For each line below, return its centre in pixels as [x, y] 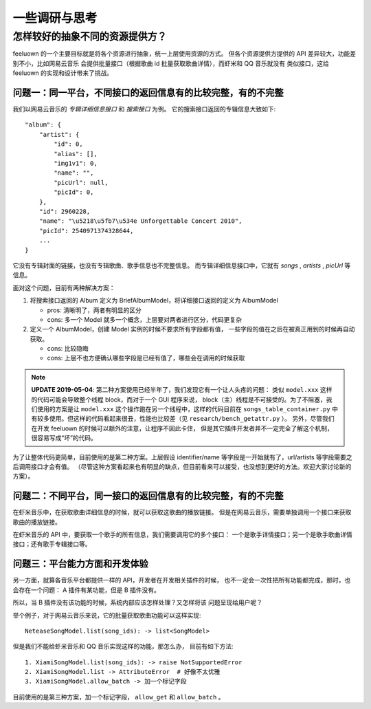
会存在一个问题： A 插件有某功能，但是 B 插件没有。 [87, 590]
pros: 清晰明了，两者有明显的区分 [94, 310]
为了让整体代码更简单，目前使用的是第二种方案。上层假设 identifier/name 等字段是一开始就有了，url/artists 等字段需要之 [183, 457]
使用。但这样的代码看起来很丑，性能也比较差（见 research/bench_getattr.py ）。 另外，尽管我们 [192, 419]
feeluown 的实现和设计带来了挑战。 [63, 73]
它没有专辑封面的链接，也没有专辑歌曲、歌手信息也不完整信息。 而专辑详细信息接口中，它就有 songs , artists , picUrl [178, 265]
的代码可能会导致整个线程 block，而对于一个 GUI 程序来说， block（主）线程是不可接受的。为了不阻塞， [179, 400]
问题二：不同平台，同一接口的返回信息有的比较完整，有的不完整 [148, 496]
